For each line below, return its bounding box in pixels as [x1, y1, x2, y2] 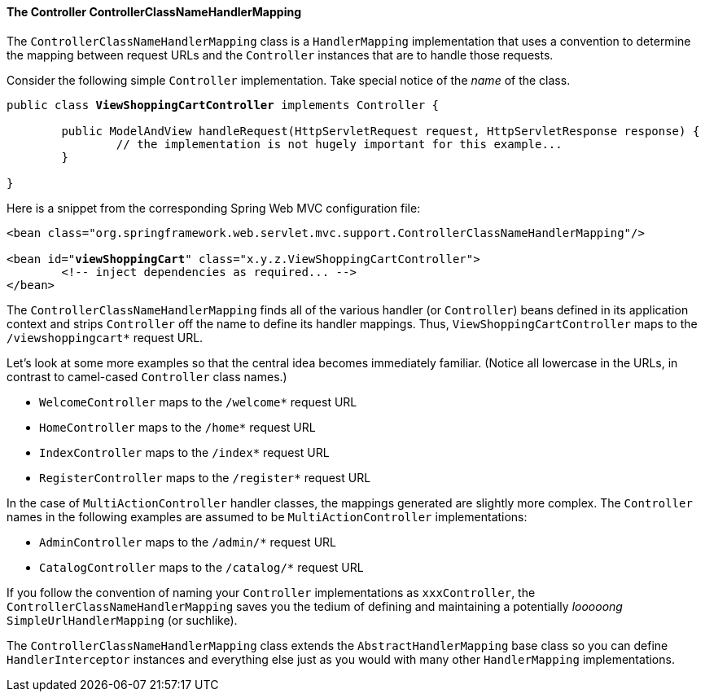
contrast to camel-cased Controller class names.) [7, 369, 287, 384]
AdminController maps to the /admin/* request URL [39, 534, 336, 549]
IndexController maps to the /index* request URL [39, 445, 330, 459]
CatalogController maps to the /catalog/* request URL [39, 560, 364, 574]
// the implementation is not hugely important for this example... [116, 137, 563, 151]
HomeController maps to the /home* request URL [39, 419, 316, 434]
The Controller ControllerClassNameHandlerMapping [7, 5, 301, 19]
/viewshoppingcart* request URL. [7, 330, 204, 345]
